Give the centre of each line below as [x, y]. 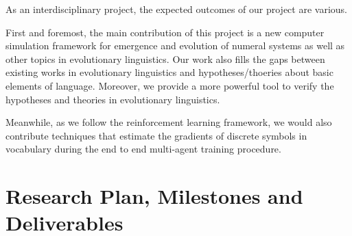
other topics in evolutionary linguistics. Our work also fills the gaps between [165, 58]
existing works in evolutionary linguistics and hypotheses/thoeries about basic [169, 72]
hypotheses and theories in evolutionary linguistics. [113, 99]
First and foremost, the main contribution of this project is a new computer [165, 32]
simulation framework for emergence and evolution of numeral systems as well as [175, 45]
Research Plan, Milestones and [154, 196]
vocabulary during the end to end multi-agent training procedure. [143, 149]
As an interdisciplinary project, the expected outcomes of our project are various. [176, 9]
